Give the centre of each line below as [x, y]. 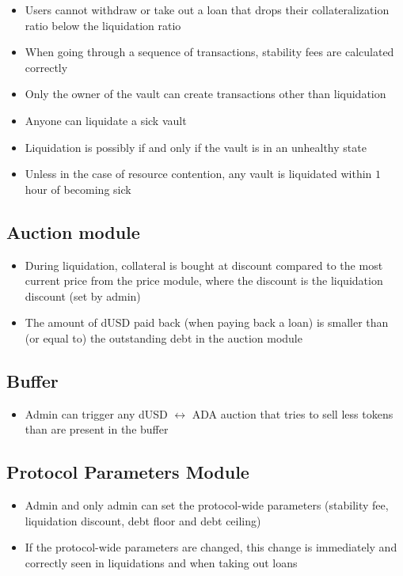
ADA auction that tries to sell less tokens [293, 413]
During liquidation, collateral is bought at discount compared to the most [204, 265]
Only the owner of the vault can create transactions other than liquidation [205, 94]
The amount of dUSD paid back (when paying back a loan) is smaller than [207, 322]
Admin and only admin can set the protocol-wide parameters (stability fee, [207, 505]
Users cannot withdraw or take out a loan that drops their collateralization [207, 9]
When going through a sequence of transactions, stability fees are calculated [209, 52]
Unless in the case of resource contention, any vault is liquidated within [198, 174]
